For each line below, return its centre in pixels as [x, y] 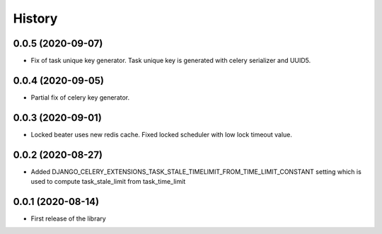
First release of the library [68, 218]
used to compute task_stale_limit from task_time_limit [108, 182]
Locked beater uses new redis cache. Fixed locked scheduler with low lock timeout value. [162, 134]
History [35, 18]
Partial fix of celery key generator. [80, 97]
